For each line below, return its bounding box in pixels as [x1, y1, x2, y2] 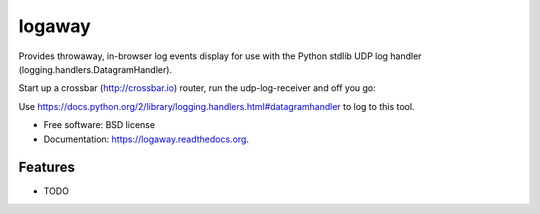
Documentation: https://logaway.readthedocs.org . [43, 133, 250, 145]
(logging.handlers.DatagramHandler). [18, 63, 173, 75]
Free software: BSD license [43, 119, 155, 131]
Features [18, 159, 75, 176]
